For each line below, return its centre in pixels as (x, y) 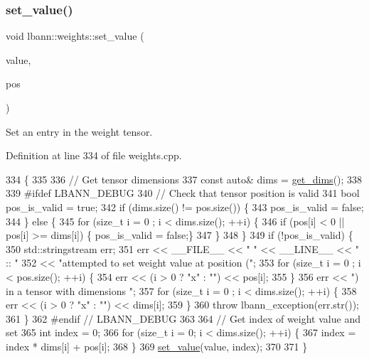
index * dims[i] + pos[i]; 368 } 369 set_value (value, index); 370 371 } (157, 346)
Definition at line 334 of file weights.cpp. (94, 155)
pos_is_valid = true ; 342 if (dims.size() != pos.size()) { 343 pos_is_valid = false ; (185, 207)
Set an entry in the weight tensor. (79, 131)
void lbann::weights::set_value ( (75, 36)
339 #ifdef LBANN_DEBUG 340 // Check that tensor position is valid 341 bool (183, 193)
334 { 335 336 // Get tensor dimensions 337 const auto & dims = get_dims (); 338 (184, 179)
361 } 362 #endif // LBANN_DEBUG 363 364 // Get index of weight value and (183, 318)
